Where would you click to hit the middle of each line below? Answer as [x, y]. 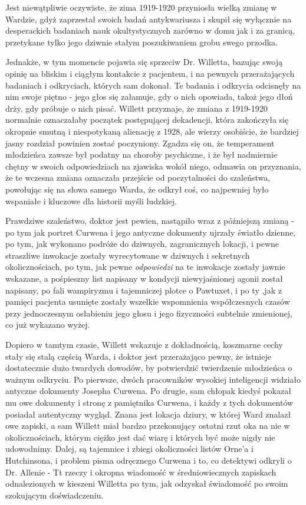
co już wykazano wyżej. [48, 325]
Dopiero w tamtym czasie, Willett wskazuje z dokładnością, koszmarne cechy [144, 345]
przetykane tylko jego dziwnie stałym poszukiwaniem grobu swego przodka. [142, 42]
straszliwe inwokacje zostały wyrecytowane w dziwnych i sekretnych [128, 255]
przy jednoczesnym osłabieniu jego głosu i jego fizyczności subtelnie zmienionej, [149, 313]
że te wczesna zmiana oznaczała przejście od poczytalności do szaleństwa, [138, 177]
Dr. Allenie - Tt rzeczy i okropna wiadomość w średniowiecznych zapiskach [141, 472]
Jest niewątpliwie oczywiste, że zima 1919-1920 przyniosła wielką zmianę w [141, 7]
